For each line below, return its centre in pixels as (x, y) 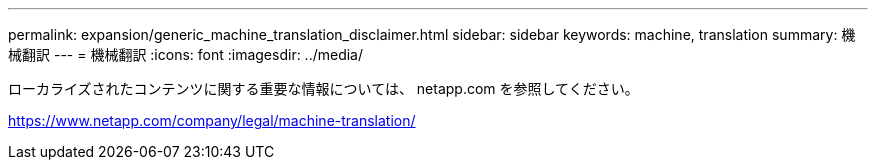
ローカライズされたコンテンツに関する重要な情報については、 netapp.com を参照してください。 (323, 88)
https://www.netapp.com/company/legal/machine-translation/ (212, 120)
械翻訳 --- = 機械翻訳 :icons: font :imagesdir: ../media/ (186, 54)
